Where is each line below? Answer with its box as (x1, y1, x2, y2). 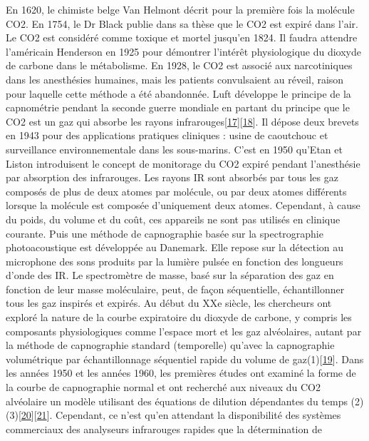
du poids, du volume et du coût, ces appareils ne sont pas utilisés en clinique (6, 211, 341, 226)
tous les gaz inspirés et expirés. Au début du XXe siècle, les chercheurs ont (6, 295, 332, 310)
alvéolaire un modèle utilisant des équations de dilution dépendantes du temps (6, 393, 348, 408)
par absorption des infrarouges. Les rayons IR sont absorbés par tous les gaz (6, 170, 338, 185)
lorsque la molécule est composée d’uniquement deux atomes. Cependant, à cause (6, 198, 360, 213)
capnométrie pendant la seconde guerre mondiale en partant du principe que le (6, 100, 350, 115)
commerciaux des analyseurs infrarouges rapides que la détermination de (6, 421, 322, 436)
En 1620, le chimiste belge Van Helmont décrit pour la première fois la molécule (6, 2, 355, 16)
